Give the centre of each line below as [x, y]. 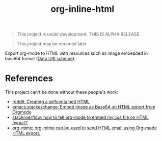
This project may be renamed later [52, 44]
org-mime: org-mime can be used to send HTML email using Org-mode [84, 128]
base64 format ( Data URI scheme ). [40, 59]
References [29, 79]
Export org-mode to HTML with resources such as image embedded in [77, 53]
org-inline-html [82, 9]
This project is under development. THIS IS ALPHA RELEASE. [79, 34]
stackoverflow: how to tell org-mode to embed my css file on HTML [80, 117]
